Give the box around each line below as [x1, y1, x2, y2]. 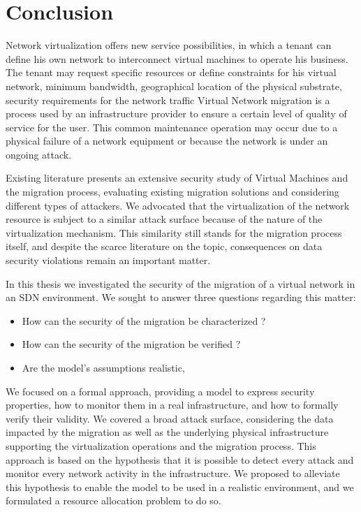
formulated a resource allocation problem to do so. [6, 493, 221, 508]
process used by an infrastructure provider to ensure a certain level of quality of [6, 106, 347, 121]
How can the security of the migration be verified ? [22, 337, 241, 351]
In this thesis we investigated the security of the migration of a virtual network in [6, 276, 355, 291]
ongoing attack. [6, 147, 72, 161]
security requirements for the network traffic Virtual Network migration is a [6, 92, 330, 107]
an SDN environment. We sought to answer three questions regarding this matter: [6, 290, 356, 305]
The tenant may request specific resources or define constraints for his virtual [6, 65, 337, 80]
